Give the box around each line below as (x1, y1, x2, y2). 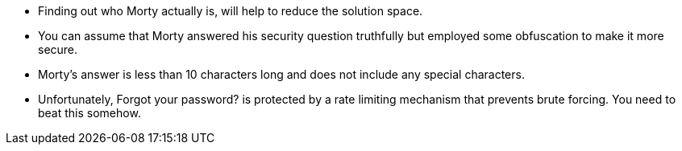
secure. (38, 43, 78, 56)
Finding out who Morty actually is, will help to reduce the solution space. (38, 4, 423, 18)
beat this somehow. (38, 106, 141, 120)
